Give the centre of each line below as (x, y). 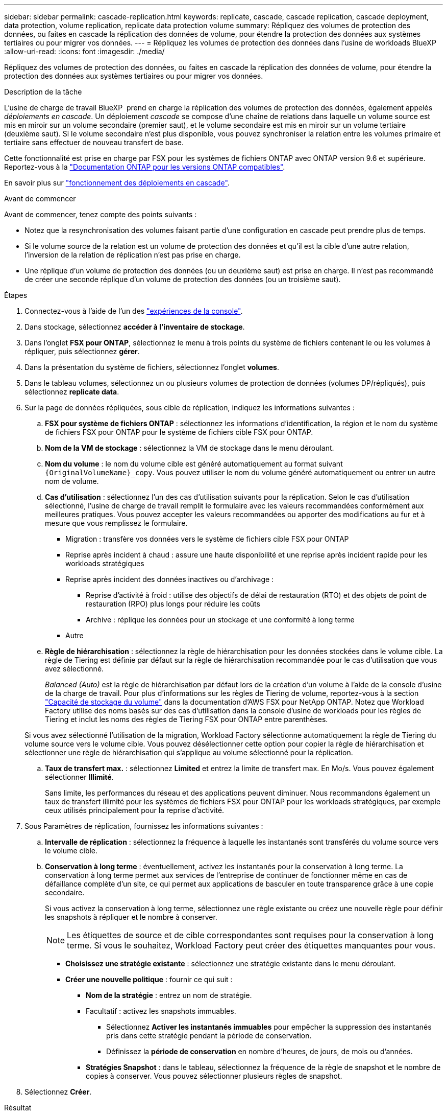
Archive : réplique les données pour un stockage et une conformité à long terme (220, 620)
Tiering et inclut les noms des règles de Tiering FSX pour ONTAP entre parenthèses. (187, 719)
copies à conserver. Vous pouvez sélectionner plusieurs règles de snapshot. (214, 1076)
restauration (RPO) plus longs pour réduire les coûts (173, 604)
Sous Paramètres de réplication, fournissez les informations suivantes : (144, 826)
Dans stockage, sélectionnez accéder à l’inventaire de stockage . (135, 327)
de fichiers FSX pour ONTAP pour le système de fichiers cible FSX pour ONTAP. (179, 432)
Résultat (18, 1108)
